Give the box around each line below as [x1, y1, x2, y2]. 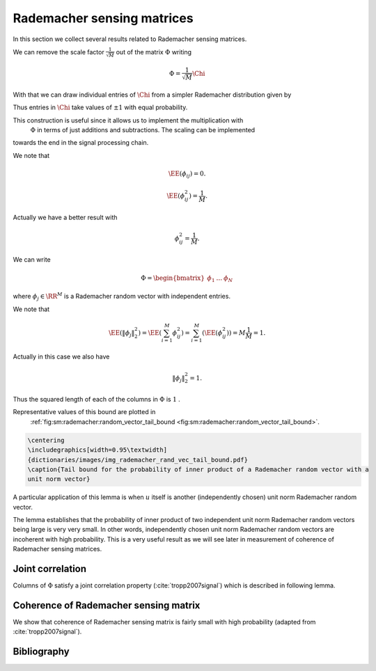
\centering [27, 436, 65, 444]
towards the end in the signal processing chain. [13, 139, 149, 147]
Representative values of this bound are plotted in [13, 408, 156, 416]
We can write [13, 255, 52, 264]
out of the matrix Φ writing [116, 47, 191, 56]
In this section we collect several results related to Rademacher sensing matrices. [13, 35, 247, 43]
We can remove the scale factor [13, 47, 104, 56]
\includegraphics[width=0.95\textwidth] [27, 446, 167, 454]
